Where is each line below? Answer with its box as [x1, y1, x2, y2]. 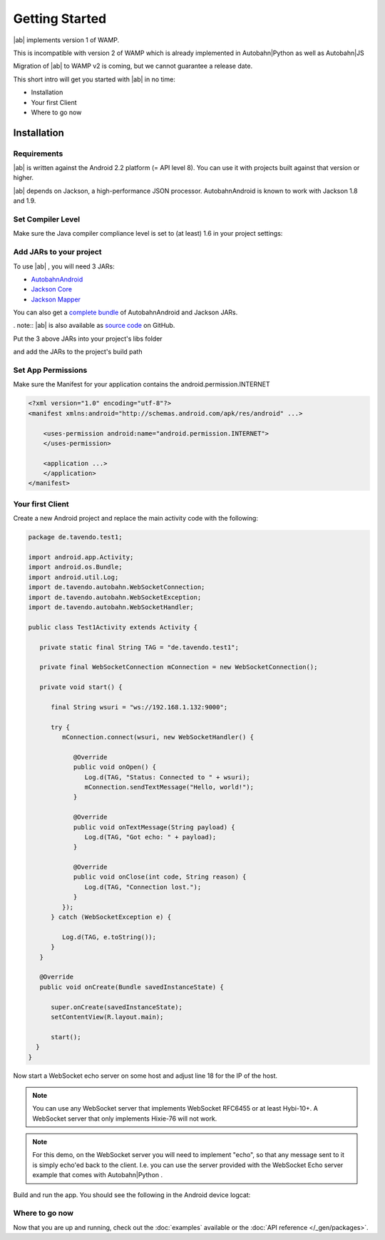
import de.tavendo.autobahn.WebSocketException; [28, 593, 202, 601]
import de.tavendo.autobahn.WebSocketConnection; [28, 583, 205, 591]
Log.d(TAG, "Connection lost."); [84, 883, 202, 891]
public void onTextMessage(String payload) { [73, 823, 235, 831]
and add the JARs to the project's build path [13, 347, 143, 356]
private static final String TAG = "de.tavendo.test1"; [39, 643, 239, 651]
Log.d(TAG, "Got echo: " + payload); [84, 833, 217, 841]
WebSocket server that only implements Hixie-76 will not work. [32, 1114, 217, 1123]
